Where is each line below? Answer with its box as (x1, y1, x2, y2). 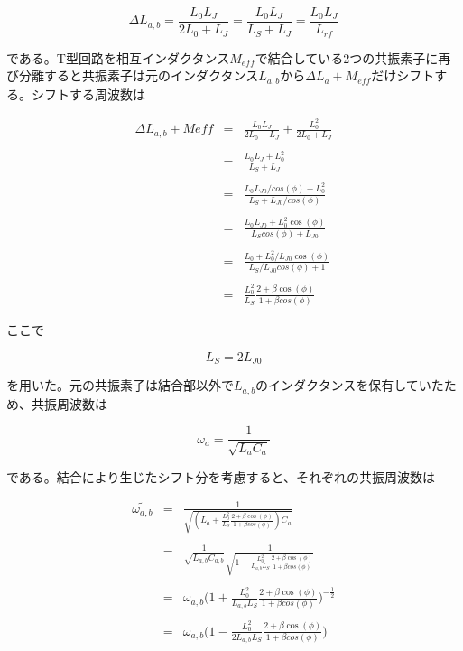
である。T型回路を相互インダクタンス (6, 48, 230, 67)
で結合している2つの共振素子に (255, 48, 439, 67)
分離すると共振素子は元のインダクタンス (18, 66, 259, 85)
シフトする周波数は (31, 84, 145, 103)
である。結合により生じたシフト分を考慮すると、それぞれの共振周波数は (6, 467, 436, 486)
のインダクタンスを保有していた (255, 376, 444, 395)
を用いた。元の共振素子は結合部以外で (6, 376, 234, 395)
